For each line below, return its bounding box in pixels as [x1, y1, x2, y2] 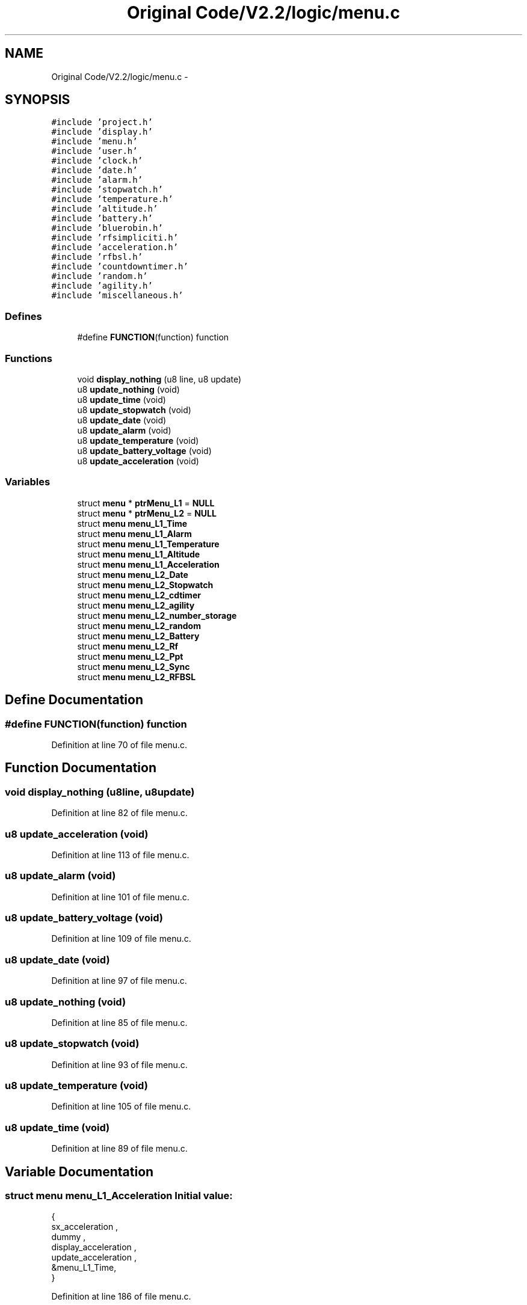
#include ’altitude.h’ [51, 204, 158, 214]
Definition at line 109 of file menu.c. [51, 933, 191, 944]
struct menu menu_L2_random [77, 620, 201, 631]
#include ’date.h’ [51, 165, 138, 176]
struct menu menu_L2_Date [77, 569, 188, 580]
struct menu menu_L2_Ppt [77, 651, 183, 662]
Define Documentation [5, 692, 143, 708]
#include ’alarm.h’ [51, 175, 143, 185]
